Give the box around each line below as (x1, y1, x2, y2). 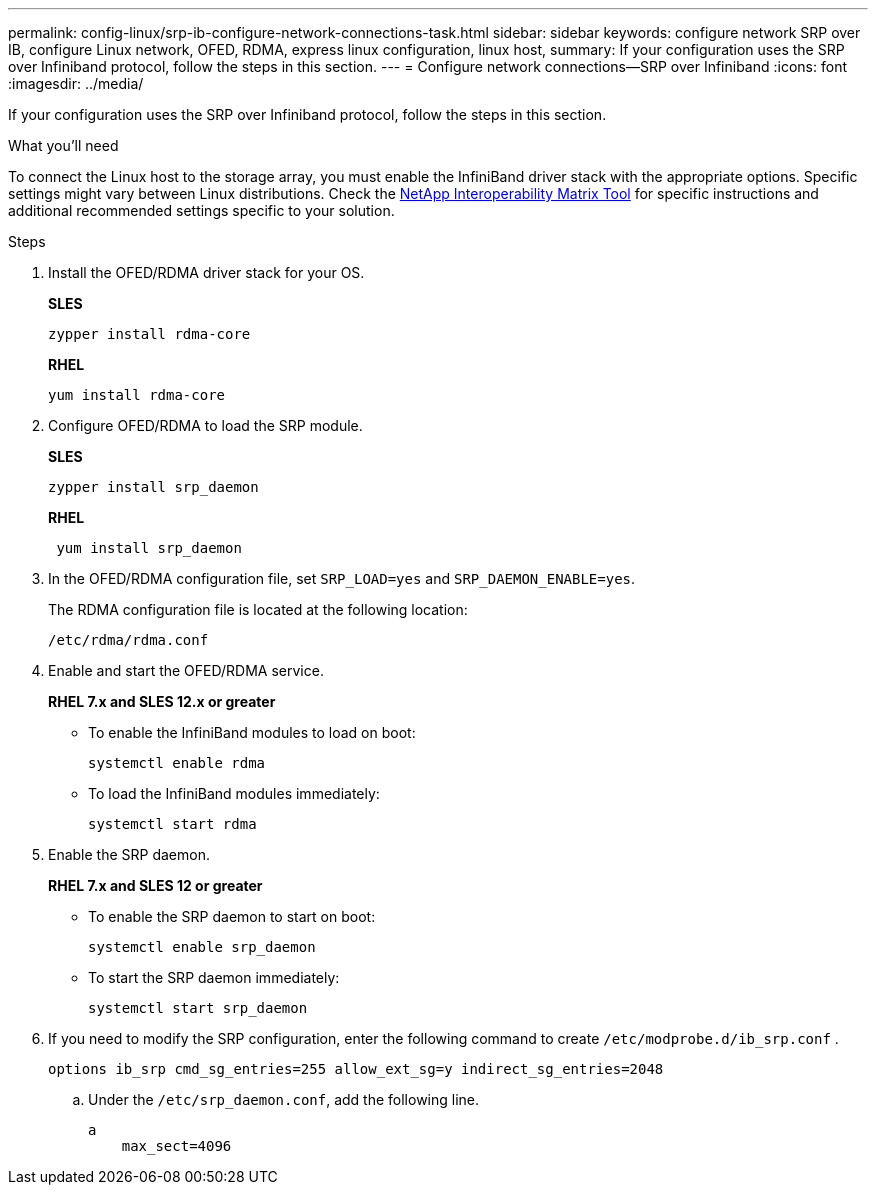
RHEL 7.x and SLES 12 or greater (48, 877, 263, 894)
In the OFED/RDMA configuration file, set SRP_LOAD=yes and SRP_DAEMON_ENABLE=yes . (48, 570, 636, 587)
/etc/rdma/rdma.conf (48, 632, 209, 648)
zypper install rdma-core (48, 326, 251, 342)
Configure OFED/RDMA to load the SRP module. (48, 417, 363, 434)
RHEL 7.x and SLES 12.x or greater (48, 693, 276, 710)
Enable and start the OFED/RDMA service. (48, 662, 324, 679)
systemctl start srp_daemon (88, 1000, 308, 1016)
